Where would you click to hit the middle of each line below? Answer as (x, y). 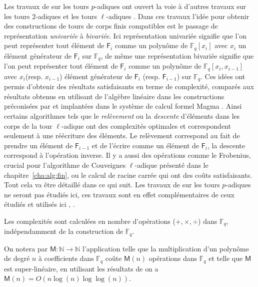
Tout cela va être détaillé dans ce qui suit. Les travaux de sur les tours (112, 185)
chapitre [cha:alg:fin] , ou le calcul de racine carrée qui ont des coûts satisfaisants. (128, 175)
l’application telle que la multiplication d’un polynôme (165, 248)
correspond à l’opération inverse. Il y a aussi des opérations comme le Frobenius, (127, 155)
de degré (17, 258)
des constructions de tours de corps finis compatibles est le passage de (111, 26)
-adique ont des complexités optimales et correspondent (146, 125)
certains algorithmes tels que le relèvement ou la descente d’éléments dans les (122, 115)
